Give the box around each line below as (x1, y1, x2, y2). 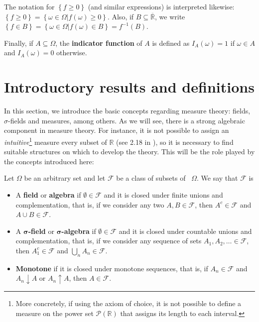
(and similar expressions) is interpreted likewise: (88, 1, 235, 11)
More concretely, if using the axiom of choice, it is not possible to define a (15, 298, 242, 308)
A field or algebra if (15, 189, 81, 200)
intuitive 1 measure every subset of (4, 135, 107, 147)
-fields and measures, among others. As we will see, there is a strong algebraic (8, 115, 245, 125)
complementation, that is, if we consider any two (15, 199, 164, 210)
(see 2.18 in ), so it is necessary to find (116, 136, 234, 147)
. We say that (196, 173, 238, 183)
